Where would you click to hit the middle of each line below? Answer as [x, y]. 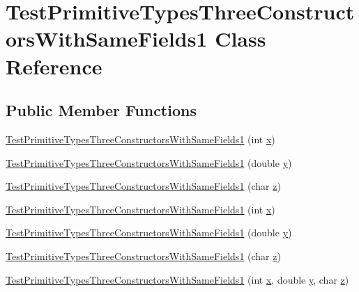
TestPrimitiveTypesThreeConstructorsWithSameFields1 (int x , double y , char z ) [177, 279]
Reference [54, 66]
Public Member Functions [101, 110]
